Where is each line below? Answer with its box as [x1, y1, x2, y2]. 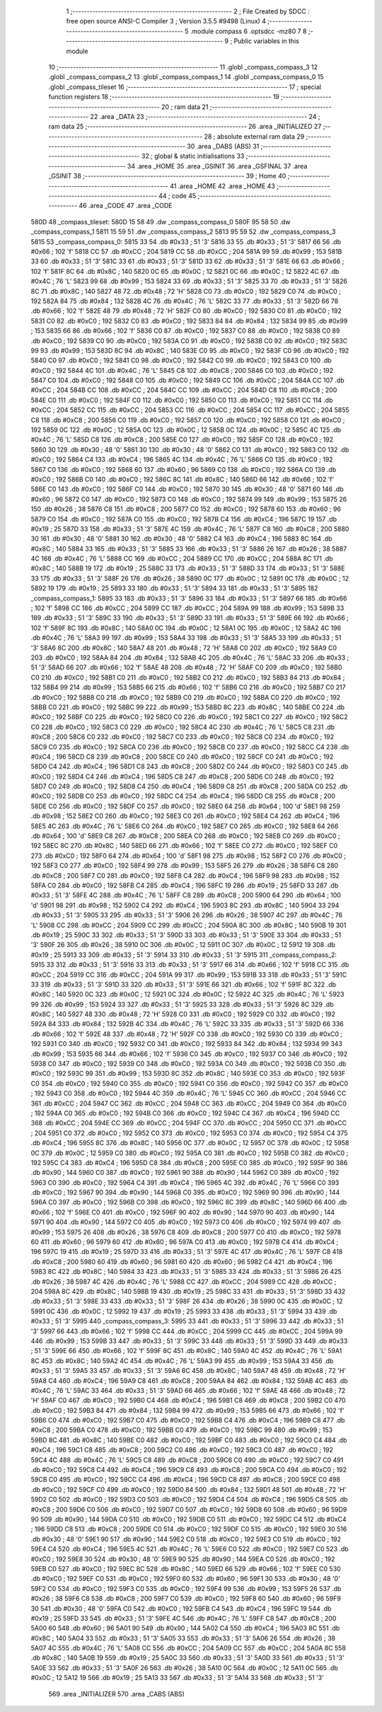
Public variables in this [233, 37, 300, 45]
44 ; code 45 [158, 192, 197, 200]
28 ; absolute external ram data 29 [204, 132, 305, 141]
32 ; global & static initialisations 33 [141, 152, 245, 161]
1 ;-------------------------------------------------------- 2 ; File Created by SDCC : [66, 7, 311, 16]
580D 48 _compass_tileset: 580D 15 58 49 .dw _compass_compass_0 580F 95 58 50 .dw [30, 217, 291, 226]
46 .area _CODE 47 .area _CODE [79, 202, 173, 210]
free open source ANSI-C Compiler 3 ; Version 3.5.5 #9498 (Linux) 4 [66, 17, 267, 25]
